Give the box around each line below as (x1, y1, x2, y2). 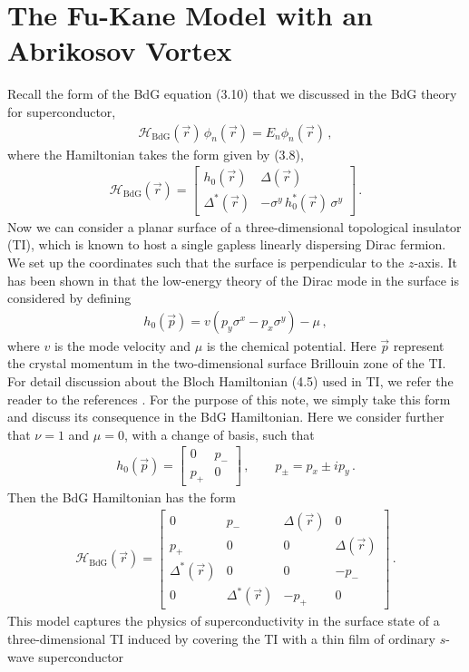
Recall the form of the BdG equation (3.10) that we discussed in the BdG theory (7, 84, 457, 103)
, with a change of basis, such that (123, 424, 315, 443)
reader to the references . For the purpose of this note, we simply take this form (7, 389, 451, 408)
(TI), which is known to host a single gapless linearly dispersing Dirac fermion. (7, 235, 446, 254)
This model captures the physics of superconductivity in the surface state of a (7, 611, 440, 630)
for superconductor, (7, 102, 116, 121)
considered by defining (7, 288, 132, 307)
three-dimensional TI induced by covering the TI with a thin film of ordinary (7, 628, 435, 648)
